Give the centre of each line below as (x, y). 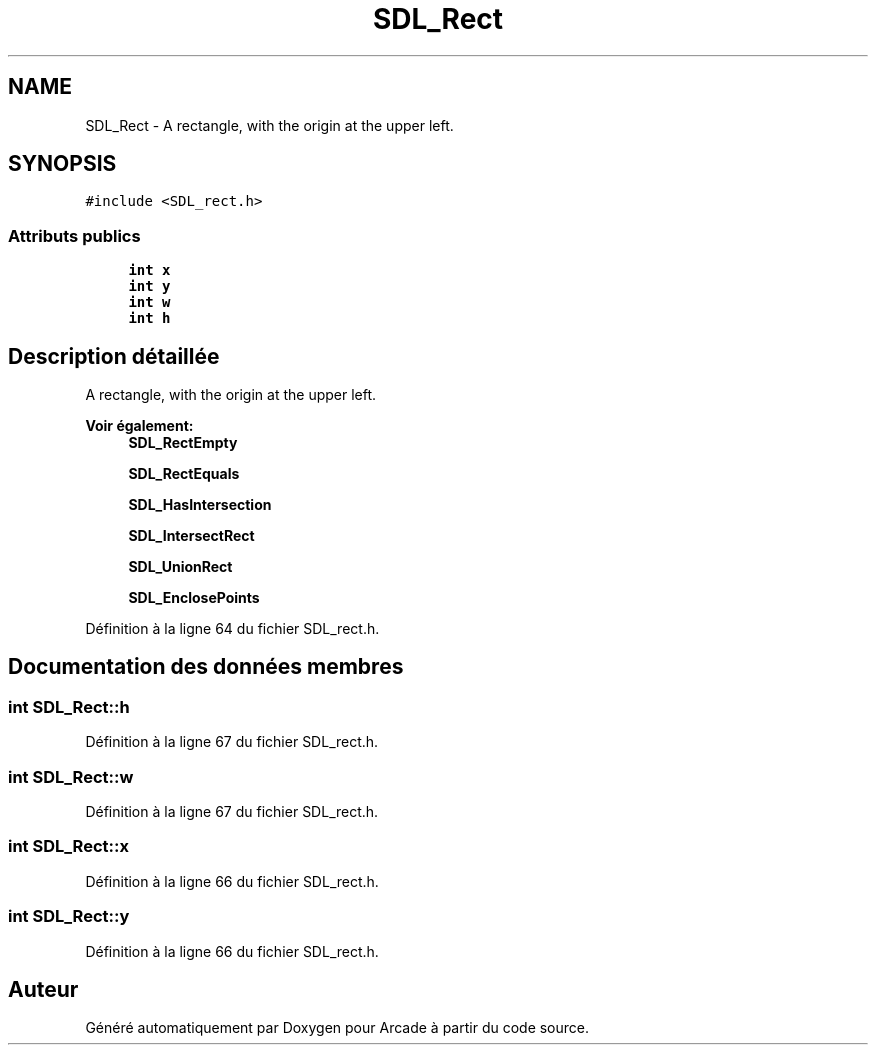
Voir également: (139, 426)
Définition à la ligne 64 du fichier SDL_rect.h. (232, 629)
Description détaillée (114, 356)
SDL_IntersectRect (191, 536)
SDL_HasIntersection (200, 505)
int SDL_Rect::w (71, 776)
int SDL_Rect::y (69, 916)
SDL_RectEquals (184, 474)
